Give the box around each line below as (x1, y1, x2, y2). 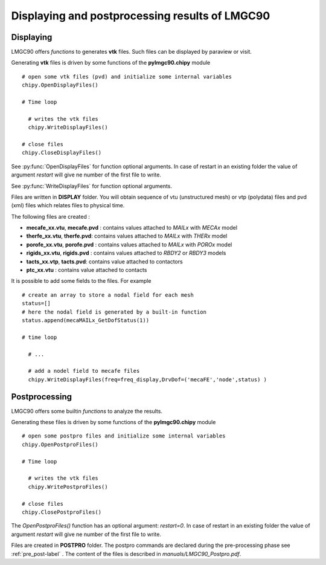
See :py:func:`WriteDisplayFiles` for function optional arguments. (11, 182, 172, 190)
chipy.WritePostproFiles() (28, 483, 108, 490)
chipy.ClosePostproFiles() (22, 508, 102, 515)
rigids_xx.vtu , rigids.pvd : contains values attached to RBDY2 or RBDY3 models (26, 250, 226, 257)
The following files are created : (11, 213, 90, 220)
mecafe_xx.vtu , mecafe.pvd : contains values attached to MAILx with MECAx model (26, 224, 238, 231)
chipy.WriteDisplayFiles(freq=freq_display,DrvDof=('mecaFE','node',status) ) (28, 376, 267, 383)
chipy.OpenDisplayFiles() (22, 82, 99, 89)
